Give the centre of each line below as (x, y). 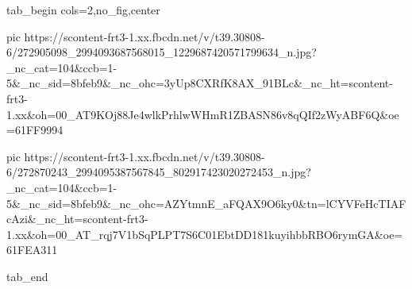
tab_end (27, 276)
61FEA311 (32, 250)
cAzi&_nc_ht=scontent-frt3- (77, 219)
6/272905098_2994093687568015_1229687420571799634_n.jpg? (162, 52)
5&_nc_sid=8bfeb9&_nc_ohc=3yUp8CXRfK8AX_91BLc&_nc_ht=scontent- (200, 83)
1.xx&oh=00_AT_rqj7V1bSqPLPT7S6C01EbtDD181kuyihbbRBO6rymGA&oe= (205, 234)
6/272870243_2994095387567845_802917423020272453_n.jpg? (159, 172)
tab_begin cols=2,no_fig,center (83, 10)
